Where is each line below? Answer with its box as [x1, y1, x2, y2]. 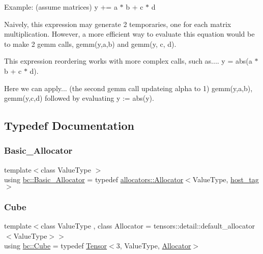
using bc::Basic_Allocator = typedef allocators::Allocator [4, 174, 184, 185]
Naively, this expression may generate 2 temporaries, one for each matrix [4, 18, 231, 29]
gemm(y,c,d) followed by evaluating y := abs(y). [4, 93, 154, 103]
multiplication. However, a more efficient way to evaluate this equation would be [4, 29, 255, 39]
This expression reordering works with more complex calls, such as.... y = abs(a [4, 55, 252, 66]
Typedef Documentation [4, 118, 134, 133]
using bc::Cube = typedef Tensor [4, 240, 107, 251]
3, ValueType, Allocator [116, 240, 191, 251]
